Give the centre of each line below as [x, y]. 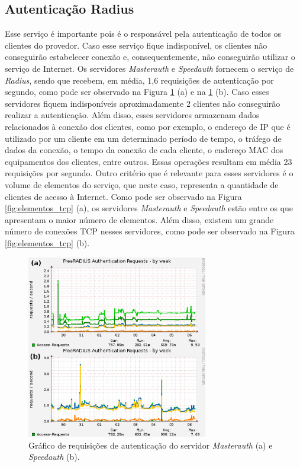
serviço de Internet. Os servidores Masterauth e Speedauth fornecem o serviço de [149, 68]
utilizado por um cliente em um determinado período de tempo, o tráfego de [143, 138]
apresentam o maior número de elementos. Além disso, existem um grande [139, 219]
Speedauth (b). [54, 457]
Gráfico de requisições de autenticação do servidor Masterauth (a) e [151, 445]
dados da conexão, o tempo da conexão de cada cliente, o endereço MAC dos [144, 150]
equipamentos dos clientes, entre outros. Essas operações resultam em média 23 [149, 161]
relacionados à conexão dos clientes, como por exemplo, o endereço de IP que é [148, 126]
